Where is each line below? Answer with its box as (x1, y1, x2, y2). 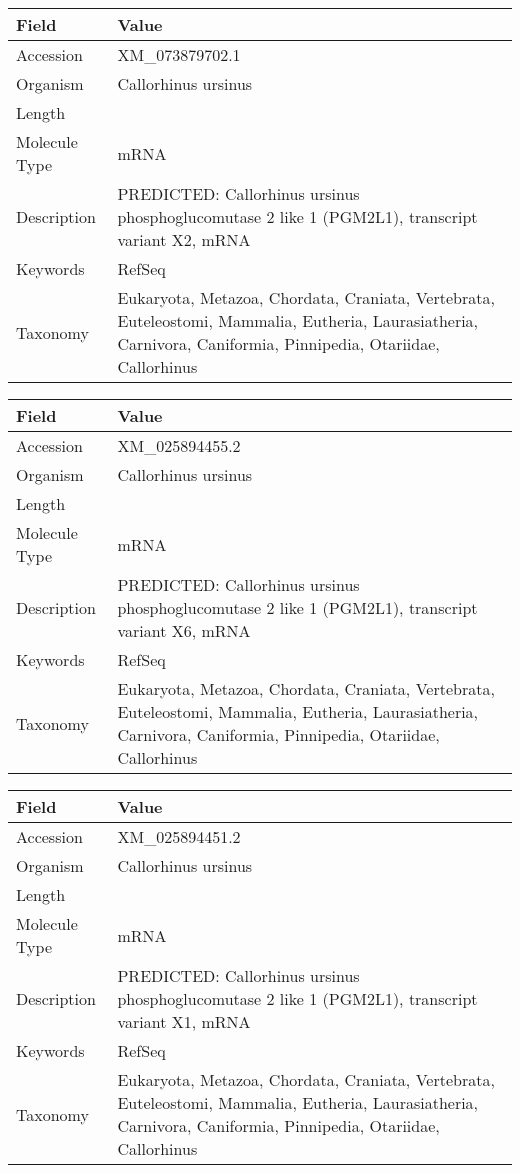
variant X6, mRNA (117, 619, 251, 642)
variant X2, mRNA (117, 228, 251, 251)
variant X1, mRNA (117, 1010, 251, 1033)
